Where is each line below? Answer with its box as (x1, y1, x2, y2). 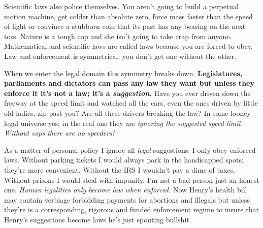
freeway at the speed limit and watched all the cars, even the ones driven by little (4, 97, 258, 108)
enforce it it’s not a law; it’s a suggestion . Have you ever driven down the (4, 87, 251, 98)
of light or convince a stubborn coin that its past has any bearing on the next (4, 21, 246, 31)
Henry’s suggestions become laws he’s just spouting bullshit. (4, 214, 191, 224)
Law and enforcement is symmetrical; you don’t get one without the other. (4, 50, 237, 61)
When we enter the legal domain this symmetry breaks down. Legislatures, (4, 68, 243, 78)
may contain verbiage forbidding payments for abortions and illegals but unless (4, 194, 250, 205)
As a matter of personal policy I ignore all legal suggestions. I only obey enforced (4, 144, 256, 155)
